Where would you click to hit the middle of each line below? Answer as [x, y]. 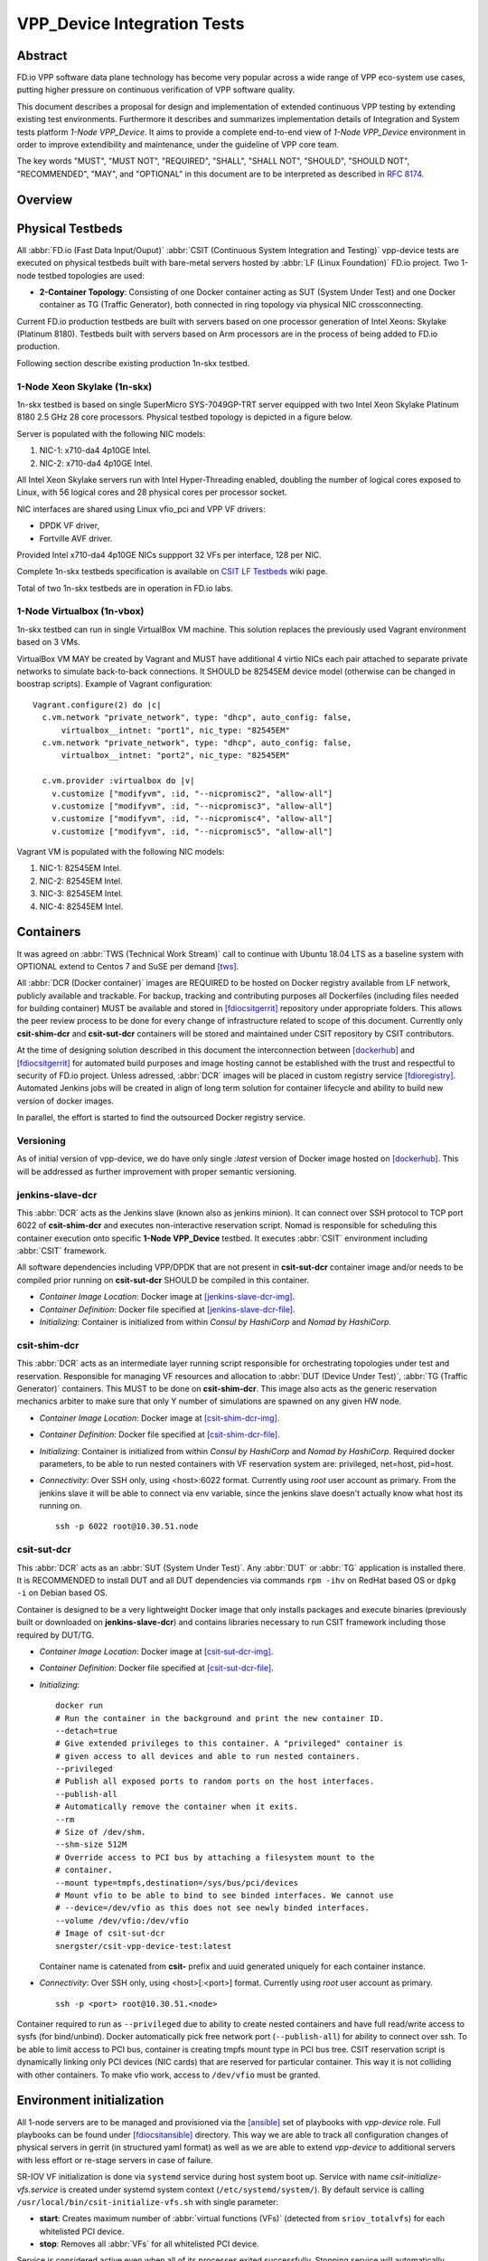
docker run [80, 1706]
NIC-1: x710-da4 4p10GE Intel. [95, 450]
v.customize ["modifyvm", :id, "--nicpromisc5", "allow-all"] [192, 831]
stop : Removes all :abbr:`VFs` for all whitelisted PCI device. [149, 2244]
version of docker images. [66, 1101]
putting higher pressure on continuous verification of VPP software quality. [156, 90]
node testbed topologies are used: [80, 275]
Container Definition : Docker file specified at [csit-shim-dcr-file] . [160, 1434]
